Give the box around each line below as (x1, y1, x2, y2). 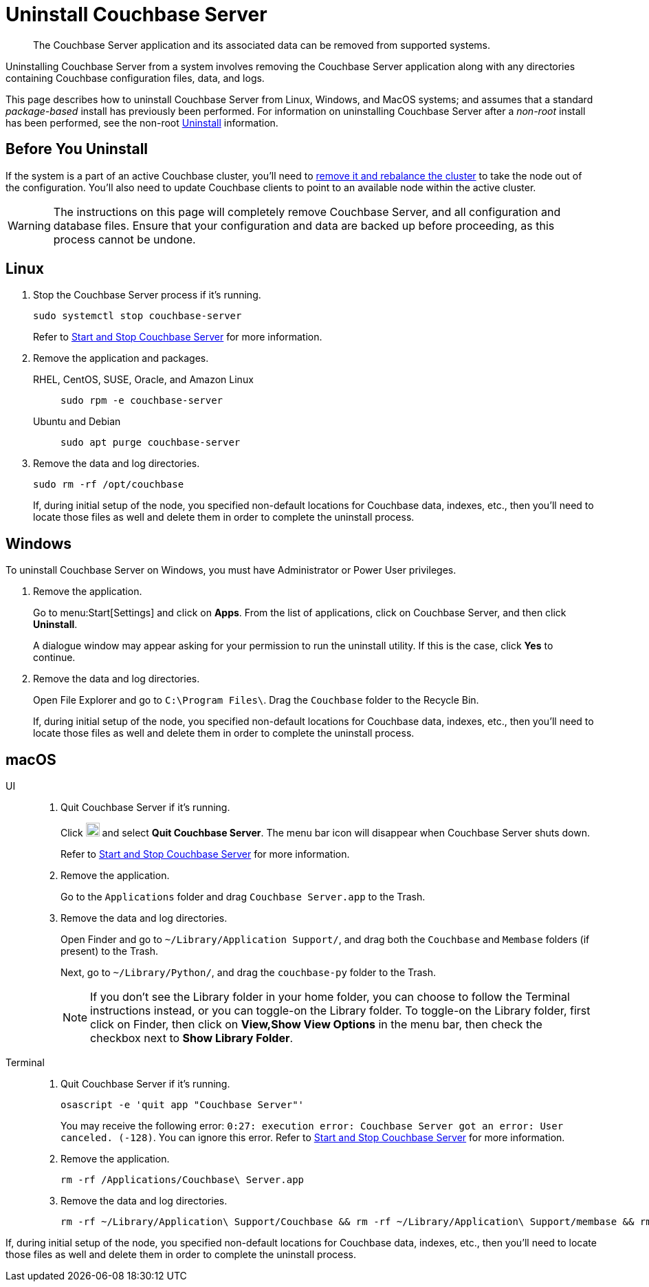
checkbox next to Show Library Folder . (90, 1031, 294, 1046)
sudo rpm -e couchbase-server (60, 395, 223, 407)
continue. (33, 651, 76, 664)
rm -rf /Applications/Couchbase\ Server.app (60, 1174, 305, 1186)
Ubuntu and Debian (33, 415, 121, 428)
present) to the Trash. (60, 945, 159, 958)
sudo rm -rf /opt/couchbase (33, 479, 184, 490)
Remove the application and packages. (33, 352, 209, 365)
